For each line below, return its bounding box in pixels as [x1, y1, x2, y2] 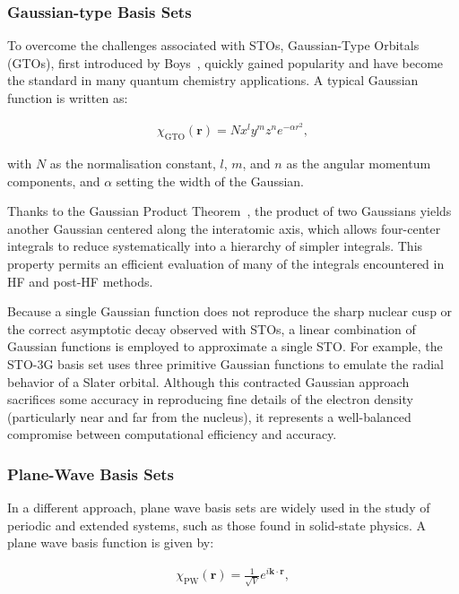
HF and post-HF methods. [7, 271, 153, 290]
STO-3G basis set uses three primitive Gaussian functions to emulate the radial [7, 354, 445, 373]
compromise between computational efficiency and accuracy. [7, 425, 337, 443]
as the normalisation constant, [49, 154, 216, 173]
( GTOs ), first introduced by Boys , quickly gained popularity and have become [7, 53, 444, 72]
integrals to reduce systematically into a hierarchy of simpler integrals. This [7, 237, 423, 255]
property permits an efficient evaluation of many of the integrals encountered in [7, 254, 445, 273]
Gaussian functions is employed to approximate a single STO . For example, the [7, 337, 443, 356]
